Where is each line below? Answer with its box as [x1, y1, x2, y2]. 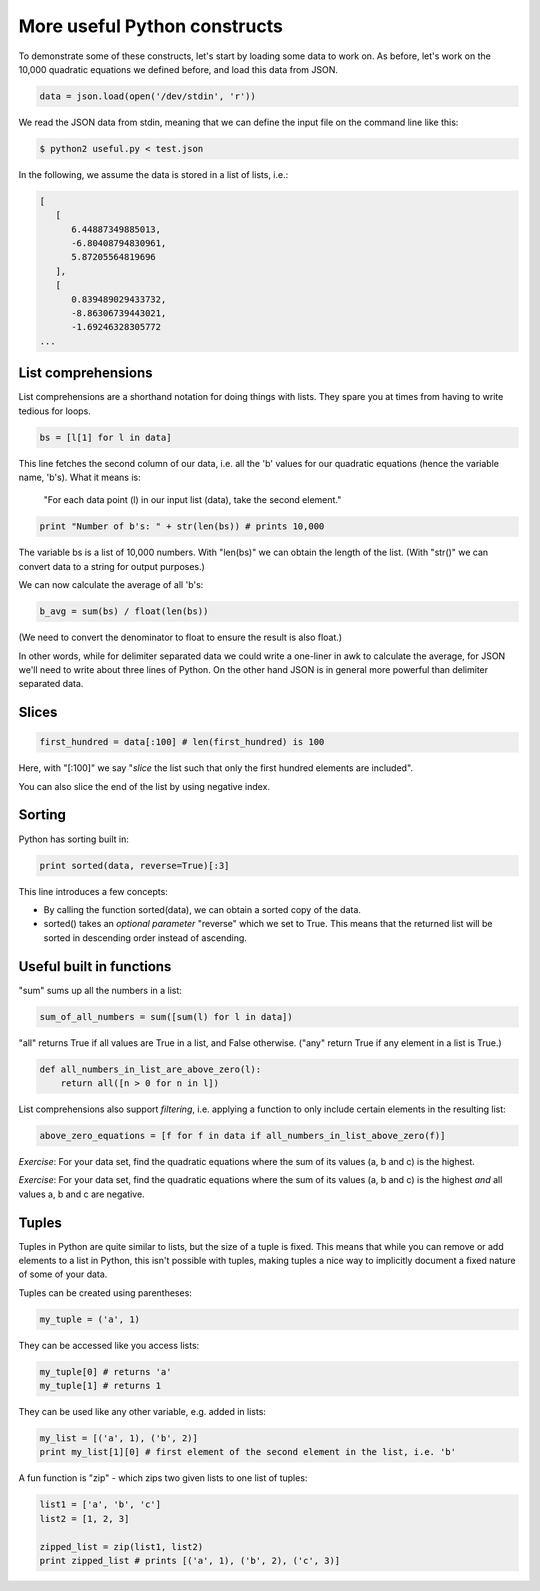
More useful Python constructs [18, 15, 284, 37]
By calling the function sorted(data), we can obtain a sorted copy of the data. [43, 903, 362, 915]
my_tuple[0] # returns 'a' [39, 1366, 172, 1377]
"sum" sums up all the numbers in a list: [18, 984, 182, 996]
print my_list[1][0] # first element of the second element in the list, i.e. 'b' [39, 1446, 457, 1458]
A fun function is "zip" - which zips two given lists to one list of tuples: [18, 1472, 308, 1484]
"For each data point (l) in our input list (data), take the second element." [43, 494, 342, 506]
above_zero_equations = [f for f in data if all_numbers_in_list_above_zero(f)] [39, 1130, 446, 1141]
